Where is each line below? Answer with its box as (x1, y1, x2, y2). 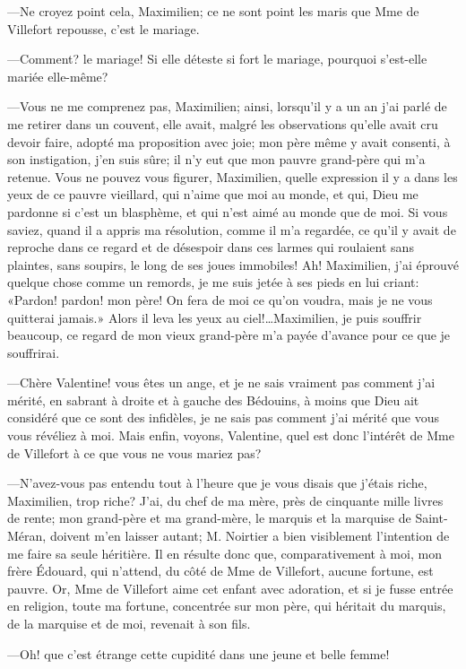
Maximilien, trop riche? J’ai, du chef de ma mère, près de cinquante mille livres (7, 491, 444, 509)
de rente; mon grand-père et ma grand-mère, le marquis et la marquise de (7, 508, 411, 527)
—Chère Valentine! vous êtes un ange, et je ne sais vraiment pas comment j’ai (7, 373, 436, 392)
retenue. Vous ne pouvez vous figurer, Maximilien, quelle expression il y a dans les (7, 167, 458, 186)
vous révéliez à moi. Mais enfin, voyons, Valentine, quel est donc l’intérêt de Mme (7, 426, 454, 445)
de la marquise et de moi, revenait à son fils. (7, 614, 251, 632)
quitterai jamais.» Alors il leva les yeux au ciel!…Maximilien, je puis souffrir (7, 308, 422, 326)
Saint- (415, 508, 448, 527)
